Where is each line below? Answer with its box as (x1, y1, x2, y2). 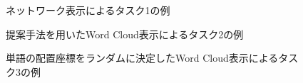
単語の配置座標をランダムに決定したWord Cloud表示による (6, 50, 279, 65)
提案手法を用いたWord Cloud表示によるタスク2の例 (6, 26, 244, 41)
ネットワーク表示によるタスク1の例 (6, 3, 170, 17)
